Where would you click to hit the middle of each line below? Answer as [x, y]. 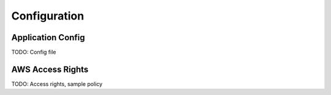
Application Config [48, 37]
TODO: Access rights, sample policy [57, 84]
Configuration [48, 16]
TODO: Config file [34, 52]
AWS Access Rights [50, 69]
